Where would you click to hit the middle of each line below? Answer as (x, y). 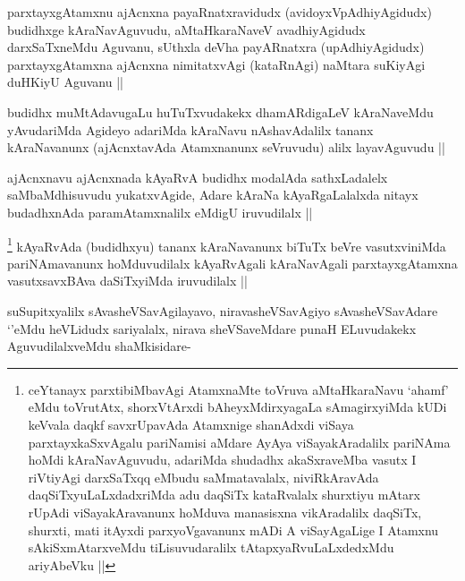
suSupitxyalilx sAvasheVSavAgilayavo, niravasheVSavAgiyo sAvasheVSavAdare (223, 310)
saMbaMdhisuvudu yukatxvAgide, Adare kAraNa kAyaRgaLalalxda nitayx (213, 195)
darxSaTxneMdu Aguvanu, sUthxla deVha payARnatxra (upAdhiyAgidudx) (216, 47)
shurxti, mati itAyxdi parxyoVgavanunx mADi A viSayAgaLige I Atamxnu (233, 530)
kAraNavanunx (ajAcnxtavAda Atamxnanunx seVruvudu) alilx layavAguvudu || (226, 147)
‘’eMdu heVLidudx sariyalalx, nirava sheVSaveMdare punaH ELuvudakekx (212, 328)
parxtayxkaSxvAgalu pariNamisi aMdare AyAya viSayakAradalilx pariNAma (239, 442)
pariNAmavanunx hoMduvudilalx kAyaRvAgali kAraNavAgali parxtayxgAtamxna (232, 263)
